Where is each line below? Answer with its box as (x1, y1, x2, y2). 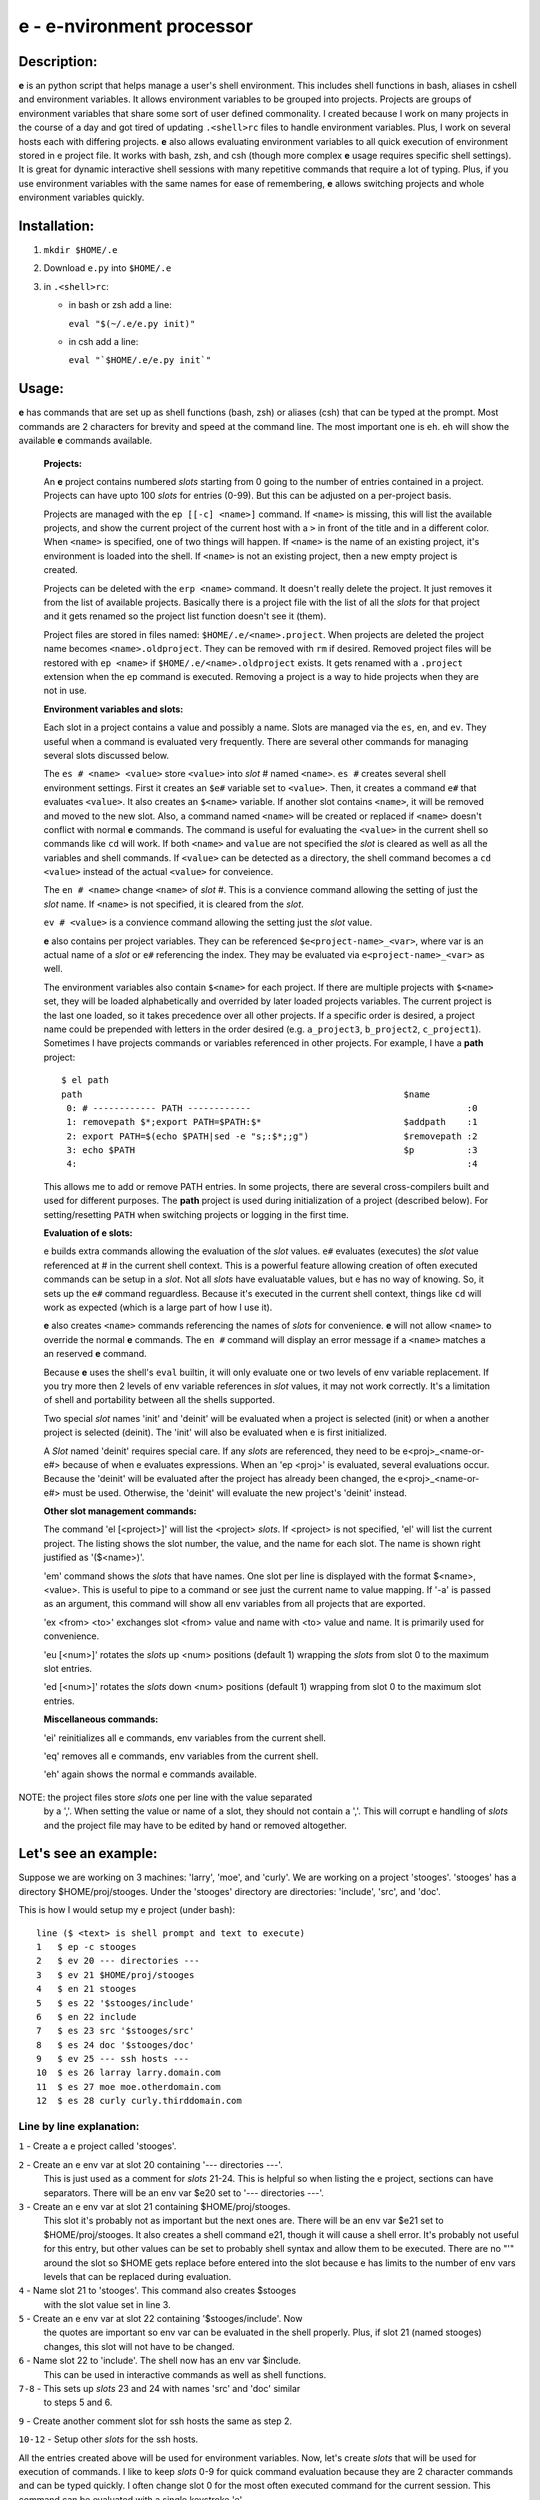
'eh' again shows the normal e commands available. (43, 1768, 257, 1780)
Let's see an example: (18, 1845, 158, 1862)
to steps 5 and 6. (43, 2396, 113, 2409)
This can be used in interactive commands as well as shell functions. (43, 2368, 327, 2380)
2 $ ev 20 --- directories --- (36, 1955, 200, 1967)
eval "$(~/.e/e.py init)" (68, 318, 196, 329)
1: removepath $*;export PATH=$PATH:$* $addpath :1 (66, 1116, 478, 1128)
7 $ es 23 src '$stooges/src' (36, 2025, 195, 2037)
